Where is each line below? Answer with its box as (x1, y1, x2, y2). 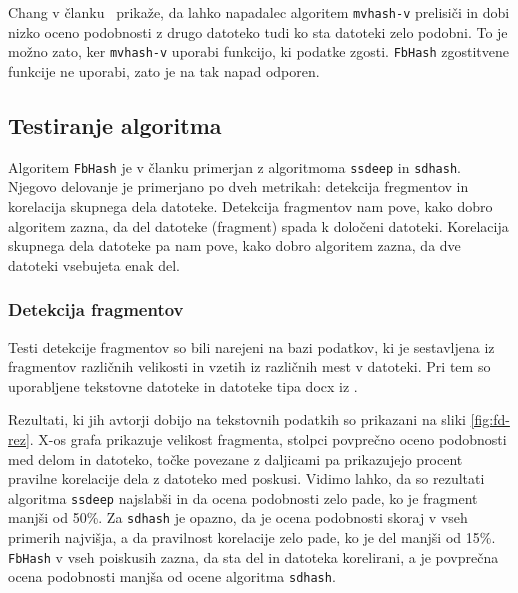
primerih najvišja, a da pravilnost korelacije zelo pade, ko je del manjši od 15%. (8, 527, 496, 548)
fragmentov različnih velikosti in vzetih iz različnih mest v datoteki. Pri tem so (8, 356, 491, 377)
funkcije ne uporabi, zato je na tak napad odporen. (8, 60, 320, 81)
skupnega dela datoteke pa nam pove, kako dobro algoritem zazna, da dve (8, 235, 461, 256)
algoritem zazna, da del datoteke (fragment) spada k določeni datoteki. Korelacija (8, 215, 509, 236)
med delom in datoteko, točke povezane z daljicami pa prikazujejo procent (8, 448, 463, 469)
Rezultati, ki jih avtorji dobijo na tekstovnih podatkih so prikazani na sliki (8, 409, 466, 430)
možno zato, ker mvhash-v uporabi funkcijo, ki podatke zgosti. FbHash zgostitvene (8, 41, 510, 62)
